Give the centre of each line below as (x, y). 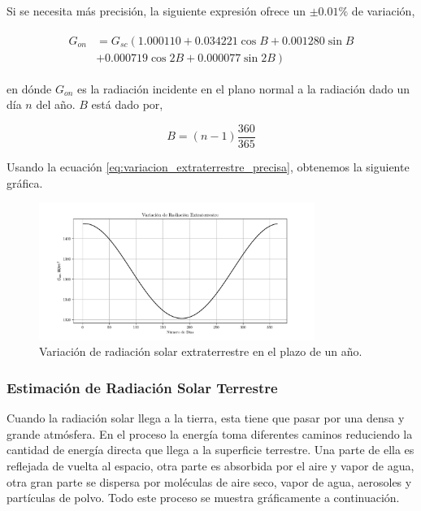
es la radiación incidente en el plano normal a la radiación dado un (243, 88)
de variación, (383, 11)
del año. (56, 104)
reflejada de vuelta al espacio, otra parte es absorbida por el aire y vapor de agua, (210, 465)
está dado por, (127, 104)
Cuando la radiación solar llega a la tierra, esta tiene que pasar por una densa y (206, 418)
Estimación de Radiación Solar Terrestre (142, 387)
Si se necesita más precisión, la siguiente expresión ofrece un (156, 11)
